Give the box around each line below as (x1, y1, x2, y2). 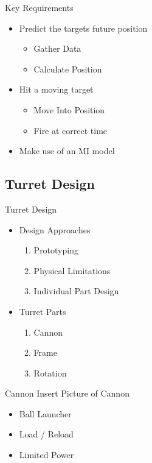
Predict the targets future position (19, 21, 148, 34)
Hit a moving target (19, 83, 94, 96)
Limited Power (19, 448, 74, 461)
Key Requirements (5, 1, 74, 13)
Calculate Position (33, 62, 102, 75)
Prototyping (33, 244, 78, 256)
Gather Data (33, 42, 81, 55)
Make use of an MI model (19, 144, 115, 157)
